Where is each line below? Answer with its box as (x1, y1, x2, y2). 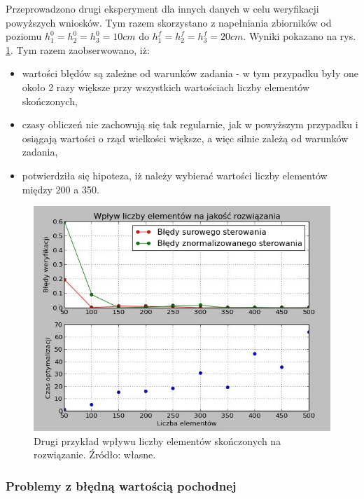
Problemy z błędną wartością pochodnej (6, 477, 237, 494)
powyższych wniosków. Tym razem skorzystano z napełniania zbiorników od (6, 15, 332, 29)
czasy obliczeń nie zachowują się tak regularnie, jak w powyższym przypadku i (22, 117, 358, 132)
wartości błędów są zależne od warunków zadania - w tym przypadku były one (22, 66, 358, 81)
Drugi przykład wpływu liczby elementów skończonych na (34, 433, 281, 448)
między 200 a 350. (22, 182, 99, 196)
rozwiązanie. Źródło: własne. (34, 447, 156, 462)
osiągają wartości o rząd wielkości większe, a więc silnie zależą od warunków (22, 130, 349, 145)
